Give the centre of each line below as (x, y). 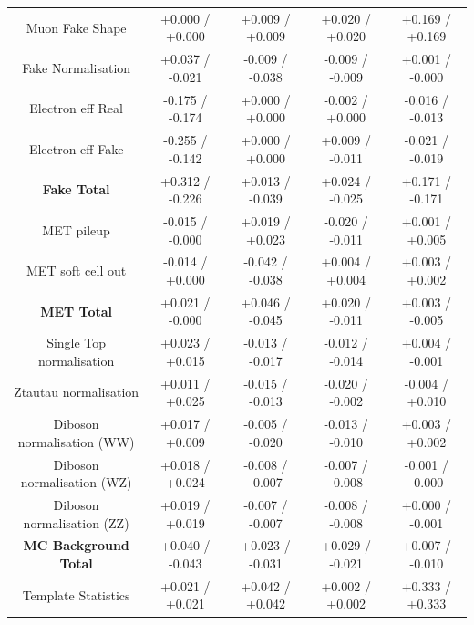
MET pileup (76, 229)
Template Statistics (76, 594)
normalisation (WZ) (76, 482)
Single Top (77, 343)
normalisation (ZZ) (76, 522)
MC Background (76, 545)
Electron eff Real (76, 108)
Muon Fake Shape (76, 27)
